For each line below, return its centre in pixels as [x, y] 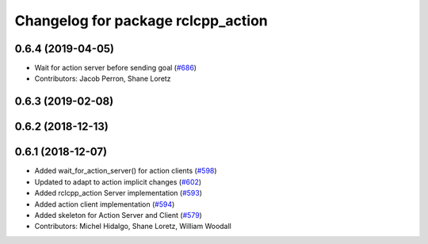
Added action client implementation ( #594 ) [105, 204]
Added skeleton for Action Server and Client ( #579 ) [118, 215]
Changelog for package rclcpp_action [141, 21]
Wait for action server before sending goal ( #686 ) [116, 68]
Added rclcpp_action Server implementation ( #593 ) [118, 193]
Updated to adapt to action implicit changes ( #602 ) [118, 181]
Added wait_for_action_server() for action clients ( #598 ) [126, 171]
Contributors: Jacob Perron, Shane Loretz [103, 78]
